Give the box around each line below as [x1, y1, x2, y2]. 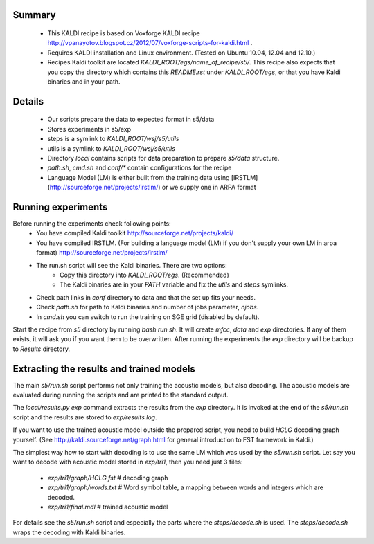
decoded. [47, 493, 75, 501]
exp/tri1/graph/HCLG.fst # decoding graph [47, 473, 168, 482]
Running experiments [12, 201, 108, 212]
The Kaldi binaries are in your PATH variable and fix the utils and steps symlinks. [60, 280, 289, 289]
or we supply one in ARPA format [161, 183, 256, 192]
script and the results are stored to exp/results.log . [12, 412, 157, 421]
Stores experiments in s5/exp [47, 125, 132, 133]
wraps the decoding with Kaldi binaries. [12, 528, 126, 536]
